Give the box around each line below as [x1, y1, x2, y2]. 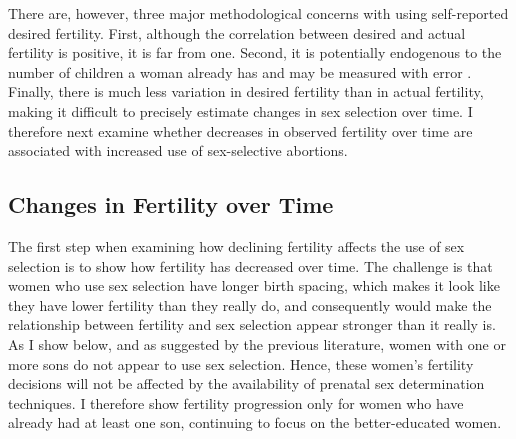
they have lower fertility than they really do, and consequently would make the [8, 294, 492, 315]
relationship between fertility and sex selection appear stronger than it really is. [8, 314, 496, 335]
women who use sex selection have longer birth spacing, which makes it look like [8, 275, 500, 296]
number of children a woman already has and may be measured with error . [8, 61, 472, 82]
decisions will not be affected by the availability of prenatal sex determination [8, 373, 485, 394]
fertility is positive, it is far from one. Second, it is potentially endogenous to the [8, 42, 502, 63]
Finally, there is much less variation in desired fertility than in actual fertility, [8, 81, 484, 102]
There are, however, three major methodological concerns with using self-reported [8, 3, 509, 23]
